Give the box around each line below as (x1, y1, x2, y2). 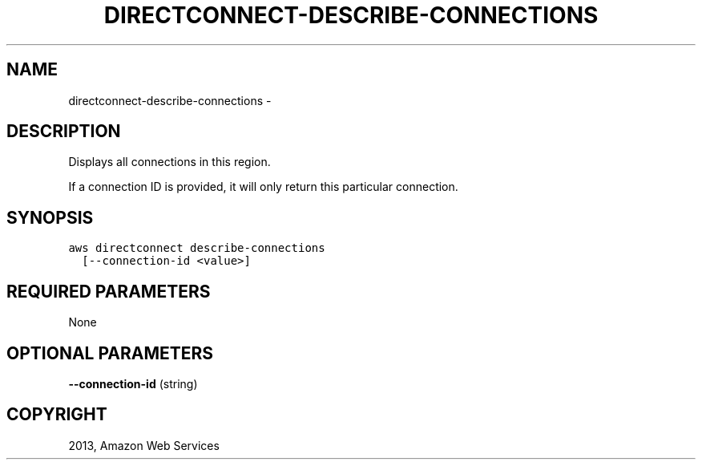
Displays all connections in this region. (68, 155, 271, 169)
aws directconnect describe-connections (68, 241, 325, 255)
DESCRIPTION (6, 121, 121, 142)
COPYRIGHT (6, 404, 107, 425)
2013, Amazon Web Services (68, 438, 220, 452)
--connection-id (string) (68, 376, 198, 391)
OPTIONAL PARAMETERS (6, 342, 214, 363)
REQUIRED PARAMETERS (6, 281, 211, 302)
